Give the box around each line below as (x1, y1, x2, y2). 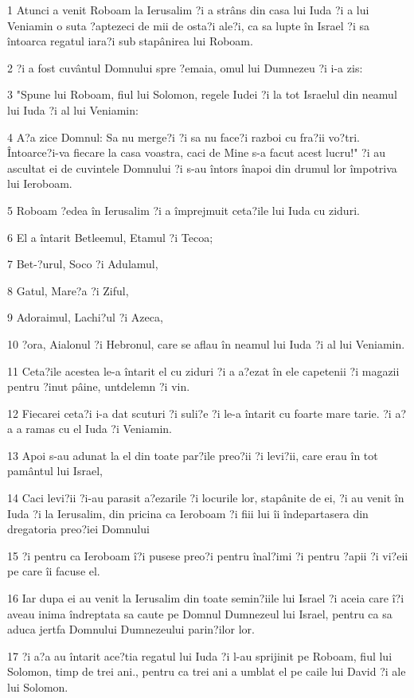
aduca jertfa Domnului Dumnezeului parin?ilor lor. (7, 621, 255, 638)
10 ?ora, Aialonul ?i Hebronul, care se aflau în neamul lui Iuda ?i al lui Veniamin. (7, 335, 405, 352)
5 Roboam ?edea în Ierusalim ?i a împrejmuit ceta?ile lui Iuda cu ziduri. (7, 201, 360, 218)
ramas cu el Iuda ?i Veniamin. (25, 420, 172, 437)
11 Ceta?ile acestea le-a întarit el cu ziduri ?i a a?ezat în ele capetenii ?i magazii (7, 362, 400, 379)
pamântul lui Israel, (7, 462, 103, 479)
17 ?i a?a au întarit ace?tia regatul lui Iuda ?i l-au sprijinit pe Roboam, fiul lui (7, 647, 393, 664)
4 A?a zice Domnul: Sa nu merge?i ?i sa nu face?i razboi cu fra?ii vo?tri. (7, 128, 360, 145)
